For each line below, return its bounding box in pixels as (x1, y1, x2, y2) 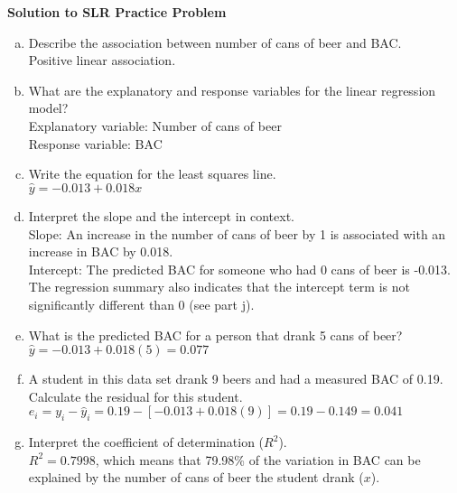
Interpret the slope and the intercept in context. (28, 206, 294, 225)
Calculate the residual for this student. (28, 386, 243, 405)
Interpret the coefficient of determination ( (28, 433, 265, 451)
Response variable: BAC (28, 134, 163, 153)
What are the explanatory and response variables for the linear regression (28, 80, 436, 99)
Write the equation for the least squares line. (28, 164, 276, 183)
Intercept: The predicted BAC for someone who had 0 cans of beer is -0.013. (28, 259, 451, 278)
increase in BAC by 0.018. (28, 242, 173, 261)
